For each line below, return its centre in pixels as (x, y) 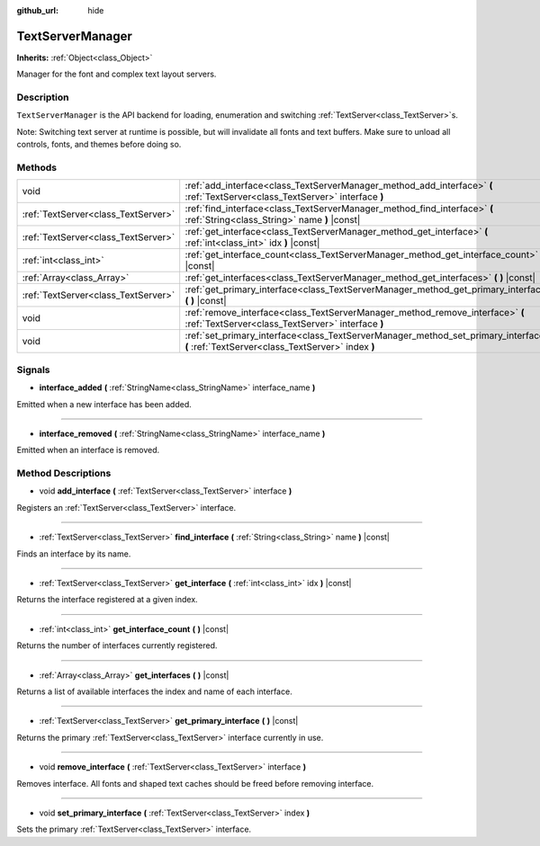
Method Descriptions (64, 474)
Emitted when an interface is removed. (88, 450)
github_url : (37, 10)
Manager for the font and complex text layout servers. (117, 74)
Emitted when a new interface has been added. (104, 404)
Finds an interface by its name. (74, 554)
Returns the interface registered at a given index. (107, 600)
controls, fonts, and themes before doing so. (99, 145)
